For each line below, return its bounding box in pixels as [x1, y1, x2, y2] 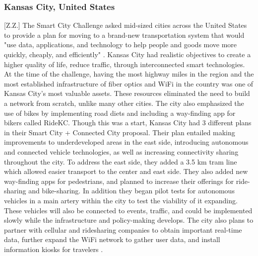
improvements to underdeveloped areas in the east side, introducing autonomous [4, 137, 249, 147]
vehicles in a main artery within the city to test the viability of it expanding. [4, 195, 238, 205]
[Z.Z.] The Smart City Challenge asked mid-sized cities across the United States [4, 20, 247, 30]
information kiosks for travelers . [4, 244, 103, 254]
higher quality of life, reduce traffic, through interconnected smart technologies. [4, 59, 245, 69]
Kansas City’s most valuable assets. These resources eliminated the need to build [4, 88, 250, 98]
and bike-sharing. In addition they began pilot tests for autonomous [28, 185, 235, 196]
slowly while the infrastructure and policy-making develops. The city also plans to [4, 215, 254, 225]
